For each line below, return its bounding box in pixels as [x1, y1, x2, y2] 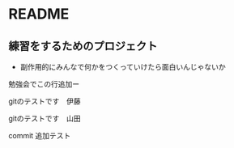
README [8, 5, 70, 23]
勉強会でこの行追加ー [8, 79, 79, 89]
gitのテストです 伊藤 [8, 96, 81, 106]
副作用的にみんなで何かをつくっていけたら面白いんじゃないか [19, 62, 227, 71]
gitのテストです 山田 [8, 114, 81, 123]
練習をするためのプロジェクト [8, 39, 158, 53]
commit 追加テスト [8, 131, 71, 140]
